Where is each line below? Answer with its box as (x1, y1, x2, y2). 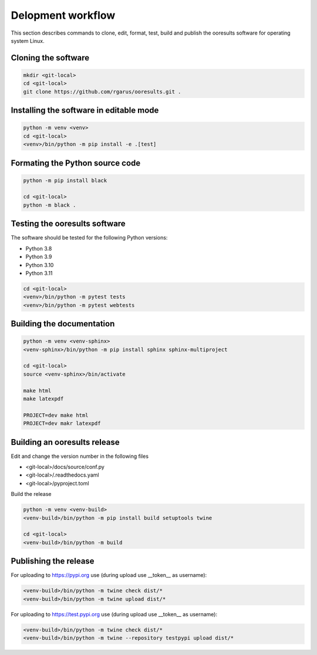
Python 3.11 (25, 269, 53, 276)
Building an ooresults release (11, 437, 120, 447)
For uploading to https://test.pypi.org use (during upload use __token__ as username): (11, 610, 217, 617)
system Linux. (11, 37, 45, 44)
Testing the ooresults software (11, 219, 126, 229)
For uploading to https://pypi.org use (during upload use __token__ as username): (11, 572, 207, 579)
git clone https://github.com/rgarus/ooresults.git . (23, 88, 181, 95)
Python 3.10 (25, 261, 54, 268)
